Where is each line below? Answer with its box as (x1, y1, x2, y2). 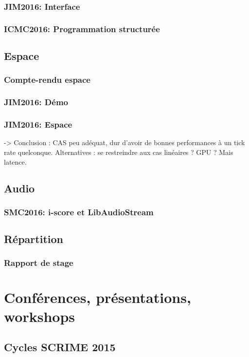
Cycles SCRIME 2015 (4, 339, 116, 355)
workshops (4, 306, 75, 326)
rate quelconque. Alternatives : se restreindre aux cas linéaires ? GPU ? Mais (4, 147, 233, 157)
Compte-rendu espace (4, 74, 90, 86)
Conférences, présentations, (4, 287, 191, 307)
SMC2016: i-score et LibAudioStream (4, 206, 154, 218)
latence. (4, 156, 27, 167)
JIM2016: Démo (4, 96, 68, 108)
